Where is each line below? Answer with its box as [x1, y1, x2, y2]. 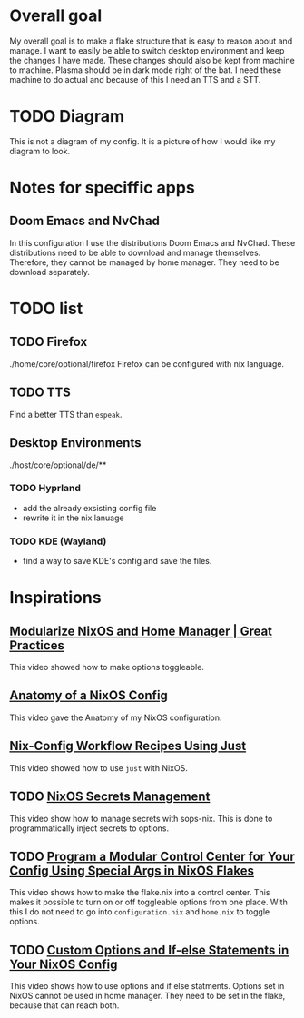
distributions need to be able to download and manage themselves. [9, 247, 261, 258]
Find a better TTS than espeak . [9, 409, 123, 420]
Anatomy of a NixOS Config [9, 687, 168, 704]
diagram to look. [9, 145, 71, 156]
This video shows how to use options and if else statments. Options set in [9, 981, 285, 992]
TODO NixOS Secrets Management [9, 789, 211, 805]
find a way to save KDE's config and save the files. [22, 556, 212, 567]
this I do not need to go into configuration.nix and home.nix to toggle [9, 906, 270, 917]
